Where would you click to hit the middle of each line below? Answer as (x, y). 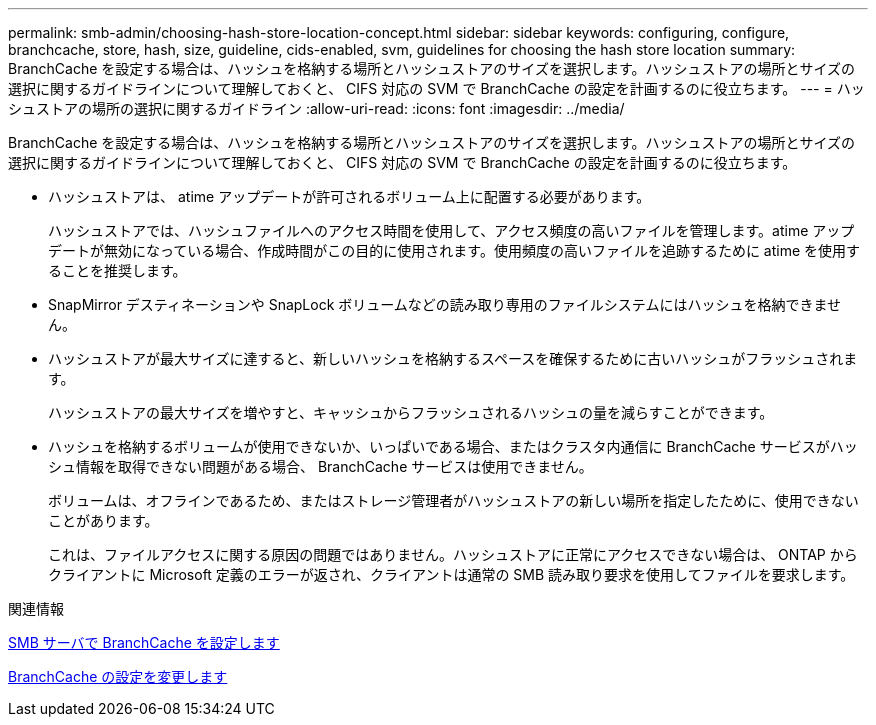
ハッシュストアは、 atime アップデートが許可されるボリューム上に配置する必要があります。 (349, 196)
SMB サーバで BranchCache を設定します (144, 642)
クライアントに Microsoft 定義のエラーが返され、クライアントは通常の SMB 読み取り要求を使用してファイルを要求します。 (451, 574)
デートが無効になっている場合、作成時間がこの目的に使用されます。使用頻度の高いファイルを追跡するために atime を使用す (454, 250)
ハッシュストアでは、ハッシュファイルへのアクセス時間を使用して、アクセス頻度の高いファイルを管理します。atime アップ (451, 230)
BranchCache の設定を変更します (118, 676)
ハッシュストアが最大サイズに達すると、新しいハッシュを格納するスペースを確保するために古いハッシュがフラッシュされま (453, 358)
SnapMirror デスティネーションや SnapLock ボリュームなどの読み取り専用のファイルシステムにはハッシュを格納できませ (445, 304)
